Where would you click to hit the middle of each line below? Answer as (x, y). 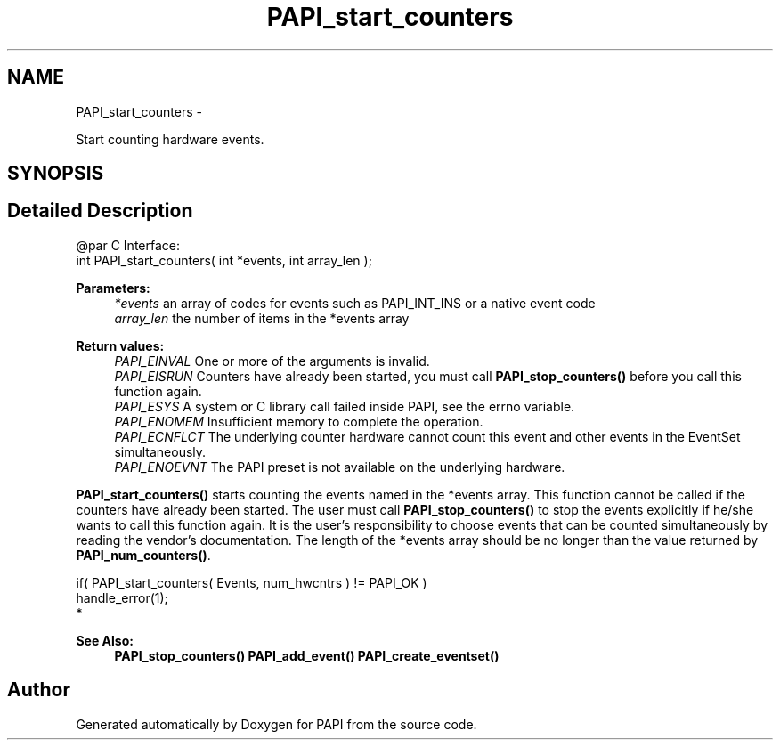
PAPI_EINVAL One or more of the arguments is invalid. (272, 361)
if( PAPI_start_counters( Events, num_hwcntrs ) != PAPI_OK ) (252, 582)
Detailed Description (100, 211)
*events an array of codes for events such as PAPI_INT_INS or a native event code (355, 303)
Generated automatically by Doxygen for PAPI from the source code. (276, 724)
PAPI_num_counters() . (143, 555)
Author (39, 690)
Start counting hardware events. (170, 139)
